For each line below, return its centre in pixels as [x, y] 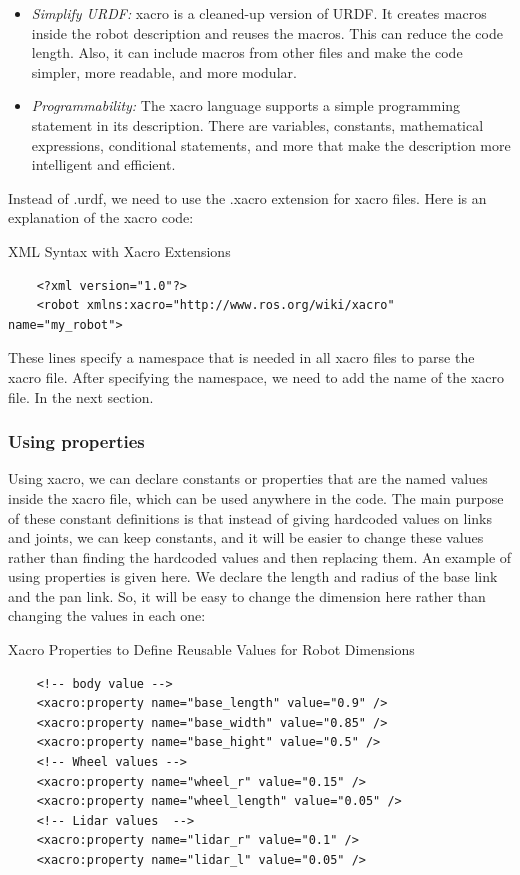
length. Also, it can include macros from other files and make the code [247, 52]
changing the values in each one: [107, 615]
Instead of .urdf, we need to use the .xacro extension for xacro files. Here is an [247, 197]
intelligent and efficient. [103, 164]
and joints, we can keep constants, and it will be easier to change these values [246, 537]
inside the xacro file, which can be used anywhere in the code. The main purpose [256, 497]
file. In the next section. [81, 396]
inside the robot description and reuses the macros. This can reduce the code [267, 32]
